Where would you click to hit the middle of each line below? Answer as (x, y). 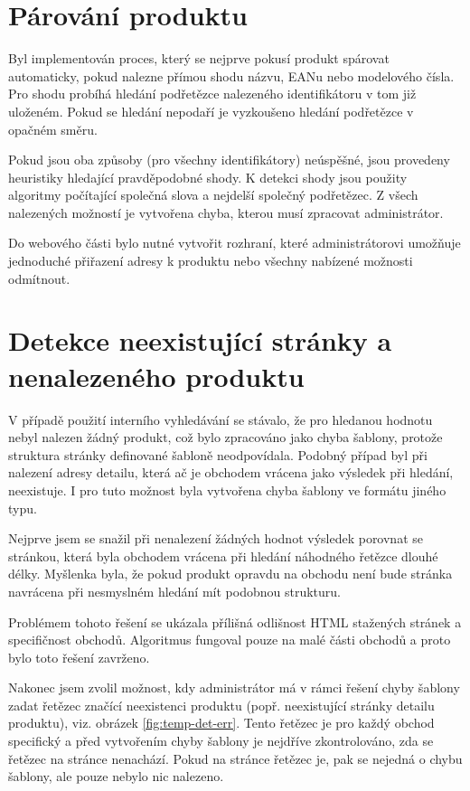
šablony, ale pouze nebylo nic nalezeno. (116, 776)
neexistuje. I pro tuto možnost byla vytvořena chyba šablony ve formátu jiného (227, 490)
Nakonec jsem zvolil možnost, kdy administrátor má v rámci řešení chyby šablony (234, 687)
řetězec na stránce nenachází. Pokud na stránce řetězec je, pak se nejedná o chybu (235, 758)
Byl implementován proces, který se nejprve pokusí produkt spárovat (199, 58)
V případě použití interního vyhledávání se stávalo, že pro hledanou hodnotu (221, 419)
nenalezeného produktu (156, 376)
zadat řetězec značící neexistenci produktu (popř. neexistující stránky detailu (221, 705)
